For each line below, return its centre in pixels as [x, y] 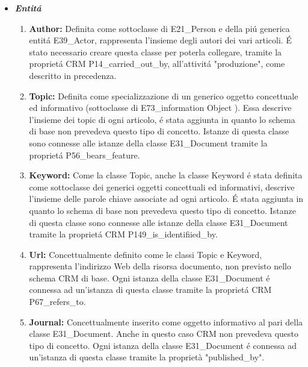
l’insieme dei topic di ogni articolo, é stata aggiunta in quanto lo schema [162, 119]
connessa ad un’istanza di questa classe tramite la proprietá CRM [150, 290]
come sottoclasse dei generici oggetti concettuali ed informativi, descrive [162, 187]
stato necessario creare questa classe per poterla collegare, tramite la [156, 52]
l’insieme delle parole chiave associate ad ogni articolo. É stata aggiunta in [166, 199]
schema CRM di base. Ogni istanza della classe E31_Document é [149, 278]
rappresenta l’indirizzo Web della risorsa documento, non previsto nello [160, 266]
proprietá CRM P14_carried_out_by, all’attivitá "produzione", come [157, 64]
